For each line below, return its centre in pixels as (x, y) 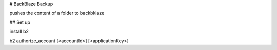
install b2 (19, 32)
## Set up (20, 22)
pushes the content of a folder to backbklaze (57, 13)
